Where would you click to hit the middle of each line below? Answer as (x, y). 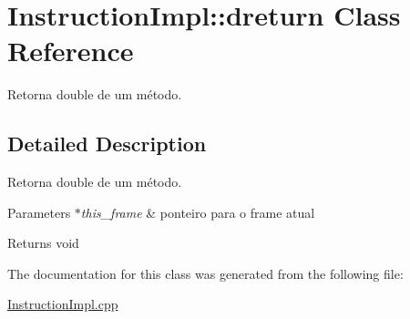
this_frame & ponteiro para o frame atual (198, 212)
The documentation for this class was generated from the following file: (205, 273)
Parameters (39, 212)
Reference (71, 51)
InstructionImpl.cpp (63, 304)
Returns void (43, 243)
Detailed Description (107, 144)
